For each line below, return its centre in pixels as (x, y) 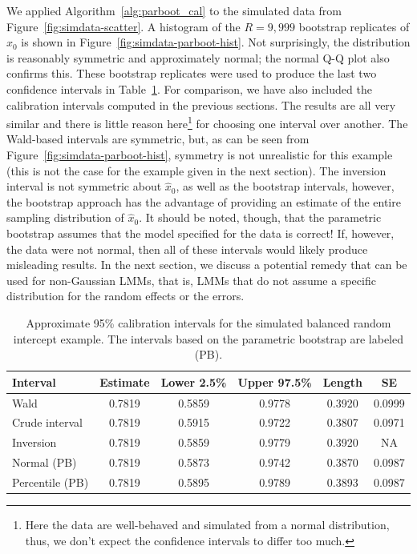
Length (342, 381)
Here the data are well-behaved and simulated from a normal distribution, (207, 525)
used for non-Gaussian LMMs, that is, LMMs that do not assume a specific (191, 280)
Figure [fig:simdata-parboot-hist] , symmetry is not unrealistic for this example (200, 155)
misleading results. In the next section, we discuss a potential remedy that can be (207, 265)
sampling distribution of (65, 217)
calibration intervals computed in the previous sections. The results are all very (201, 104)
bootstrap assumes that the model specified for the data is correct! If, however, (200, 233)
